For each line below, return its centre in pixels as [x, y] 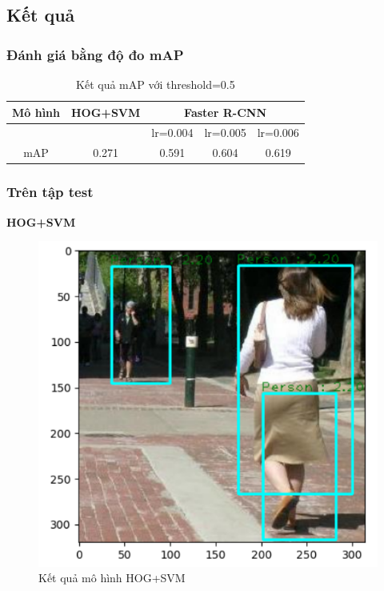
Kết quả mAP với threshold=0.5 [156, 84]
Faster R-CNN [225, 112]
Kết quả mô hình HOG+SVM [112, 578]
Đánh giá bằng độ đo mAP [95, 54]
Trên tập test [50, 192]
